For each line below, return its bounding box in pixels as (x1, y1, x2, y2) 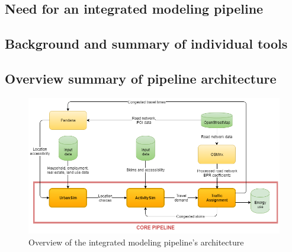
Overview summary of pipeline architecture (5, 69, 277, 87)
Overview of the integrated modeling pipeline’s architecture (28, 235, 244, 248)
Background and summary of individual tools (5, 34, 288, 53)
